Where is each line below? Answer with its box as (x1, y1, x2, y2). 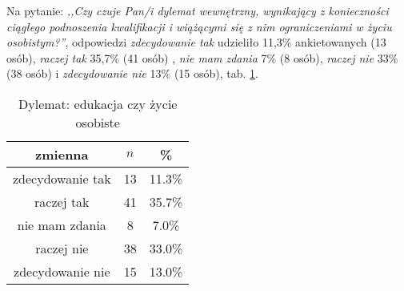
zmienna (35, 144, 89, 164)
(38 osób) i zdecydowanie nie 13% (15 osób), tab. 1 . (6, 65, 259, 82)
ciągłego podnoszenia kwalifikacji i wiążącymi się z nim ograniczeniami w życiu (6, 18, 392, 34)
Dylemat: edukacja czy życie (18, 94, 178, 113)
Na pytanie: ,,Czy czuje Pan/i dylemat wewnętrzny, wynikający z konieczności (6, 2, 389, 18)
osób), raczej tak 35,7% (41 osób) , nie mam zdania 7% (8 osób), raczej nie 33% (6, 49, 398, 66)
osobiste (75, 112, 120, 131)
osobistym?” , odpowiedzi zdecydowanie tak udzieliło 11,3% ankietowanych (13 (6, 34, 386, 51)
